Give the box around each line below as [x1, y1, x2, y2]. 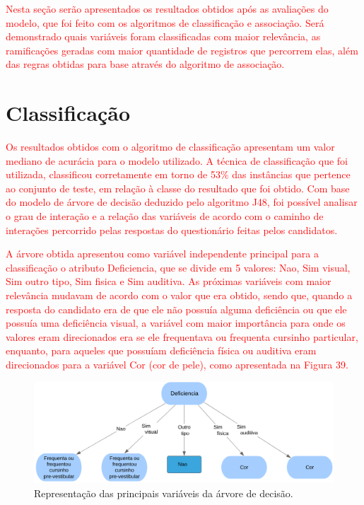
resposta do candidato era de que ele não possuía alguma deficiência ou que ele [6, 301, 347, 316]
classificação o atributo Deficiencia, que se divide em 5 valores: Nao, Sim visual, [6, 260, 351, 274]
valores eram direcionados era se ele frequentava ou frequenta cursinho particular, [6, 329, 358, 344]
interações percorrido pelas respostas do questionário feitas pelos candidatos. [6, 222, 338, 237]
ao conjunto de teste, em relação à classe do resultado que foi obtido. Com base [6, 180, 350, 195]
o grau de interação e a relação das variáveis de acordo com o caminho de [6, 209, 324, 224]
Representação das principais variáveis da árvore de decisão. [34, 485, 293, 500]
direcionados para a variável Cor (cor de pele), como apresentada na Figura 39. [6, 357, 348, 371]
